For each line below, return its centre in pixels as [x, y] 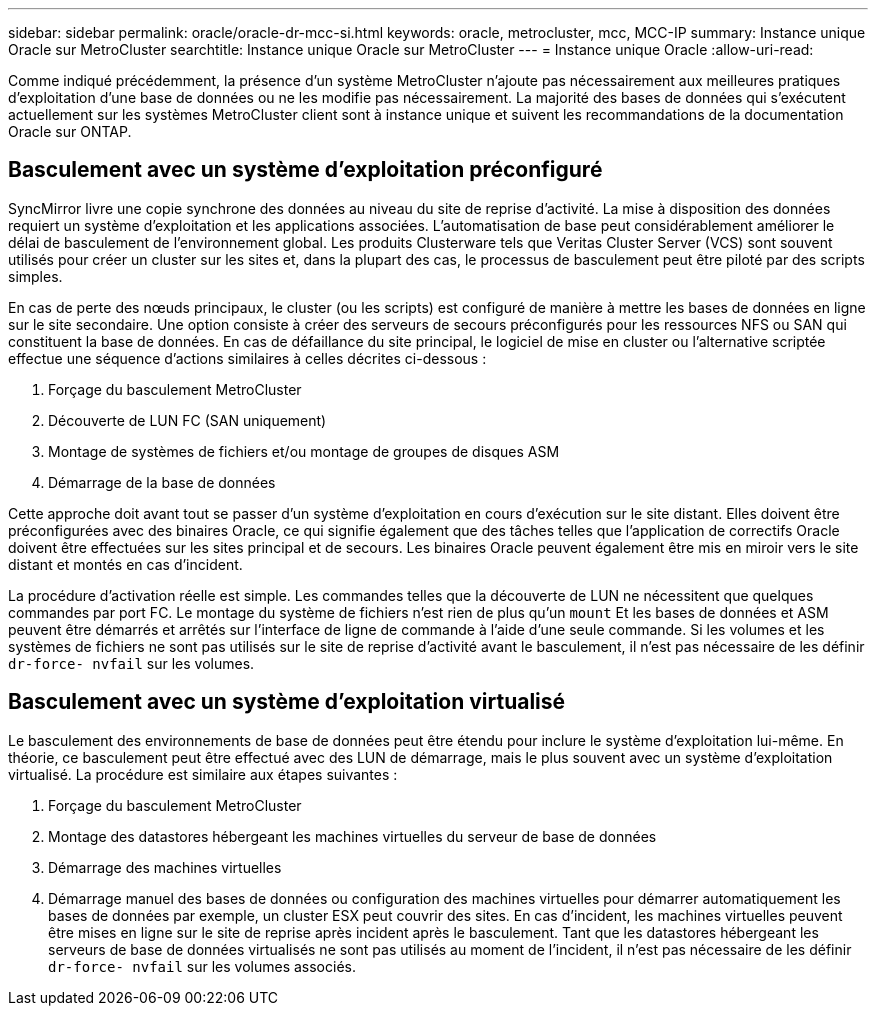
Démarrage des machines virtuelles [165, 867]
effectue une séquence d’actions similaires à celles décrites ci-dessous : [247, 358]
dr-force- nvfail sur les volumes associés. [202, 966]
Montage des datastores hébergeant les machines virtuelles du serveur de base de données [352, 836]
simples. [35, 276]
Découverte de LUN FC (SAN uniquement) [187, 420]
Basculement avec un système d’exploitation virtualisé [287, 702]
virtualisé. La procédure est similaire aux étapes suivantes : [203, 774]
